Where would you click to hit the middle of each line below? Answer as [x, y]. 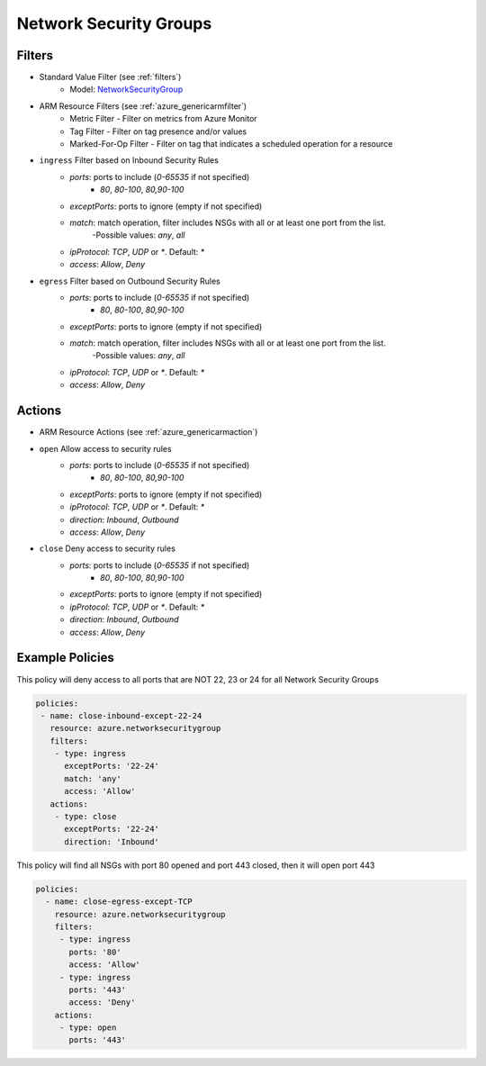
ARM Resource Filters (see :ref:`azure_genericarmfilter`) [143, 106]
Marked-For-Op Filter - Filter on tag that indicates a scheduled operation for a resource [231, 144]
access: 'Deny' [102, 1003]
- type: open [88, 1028]
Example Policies [65, 658]
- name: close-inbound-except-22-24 [121, 715]
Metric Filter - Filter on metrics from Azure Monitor [163, 119]
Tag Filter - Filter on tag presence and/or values [158, 131]
